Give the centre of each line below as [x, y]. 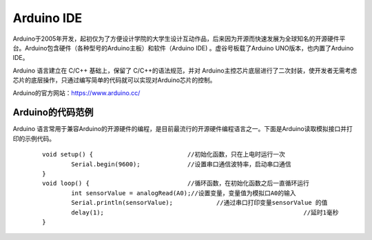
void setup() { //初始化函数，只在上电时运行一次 [164, 154]
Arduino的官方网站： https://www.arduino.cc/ [76, 92]
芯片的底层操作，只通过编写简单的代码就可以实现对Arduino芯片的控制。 [114, 80]
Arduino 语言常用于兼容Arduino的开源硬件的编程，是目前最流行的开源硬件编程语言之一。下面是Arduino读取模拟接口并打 [183, 129]
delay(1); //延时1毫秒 [205, 212]
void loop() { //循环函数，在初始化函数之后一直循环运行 [176, 183]
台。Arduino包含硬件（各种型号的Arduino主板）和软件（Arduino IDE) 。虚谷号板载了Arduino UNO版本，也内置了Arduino [183, 48]
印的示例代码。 [34, 139]
